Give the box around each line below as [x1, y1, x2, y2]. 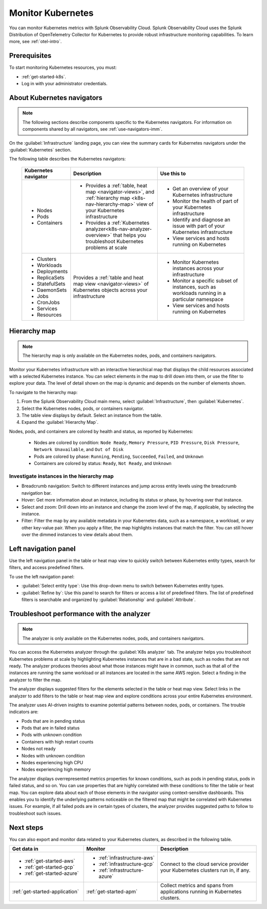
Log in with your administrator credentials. [21, 81, 108, 87]
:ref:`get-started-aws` [24, 857, 75, 864]
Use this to [160, 170, 186, 177]
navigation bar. [21, 490, 52, 496]
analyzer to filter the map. [9, 677, 62, 682]
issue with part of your [172, 222, 225, 229]
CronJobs [37, 299, 60, 306]
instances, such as [172, 283, 216, 290]
